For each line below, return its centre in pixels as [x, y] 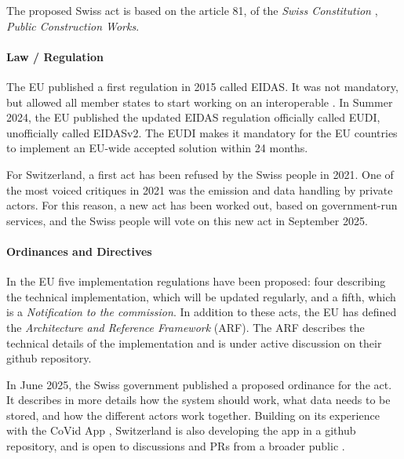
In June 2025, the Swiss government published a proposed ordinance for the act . [199, 384]
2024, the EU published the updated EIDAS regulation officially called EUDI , [193, 117]
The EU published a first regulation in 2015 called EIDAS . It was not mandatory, [202, 86]
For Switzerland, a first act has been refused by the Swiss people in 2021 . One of [200, 174]
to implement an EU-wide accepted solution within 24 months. [157, 148]
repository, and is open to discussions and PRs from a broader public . [176, 446]
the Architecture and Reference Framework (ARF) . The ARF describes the [186, 327]
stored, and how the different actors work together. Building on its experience [193, 415]
